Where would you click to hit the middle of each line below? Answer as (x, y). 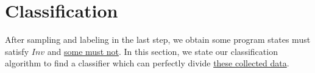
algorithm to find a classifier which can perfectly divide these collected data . (147, 63)
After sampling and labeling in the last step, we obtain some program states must (158, 40)
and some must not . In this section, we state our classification (162, 51)
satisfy (17, 51)
